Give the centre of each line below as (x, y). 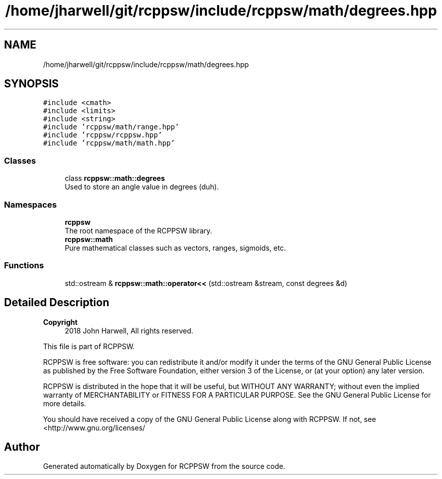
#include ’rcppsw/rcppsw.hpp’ (103, 135)
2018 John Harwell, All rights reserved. (129, 330)
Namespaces (31, 204)
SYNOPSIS (32, 84)
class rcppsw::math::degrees (115, 178)
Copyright (60, 322)
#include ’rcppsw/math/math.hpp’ (109, 143)
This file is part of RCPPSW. (89, 346)
